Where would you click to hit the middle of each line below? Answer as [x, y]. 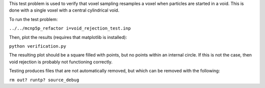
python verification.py [38, 46]
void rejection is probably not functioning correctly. [61, 62]
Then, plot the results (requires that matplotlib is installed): [68, 37]
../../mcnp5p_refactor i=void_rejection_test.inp [70, 28]
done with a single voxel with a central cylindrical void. [64, 10]
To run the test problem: [33, 19]
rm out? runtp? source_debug [44, 80]
